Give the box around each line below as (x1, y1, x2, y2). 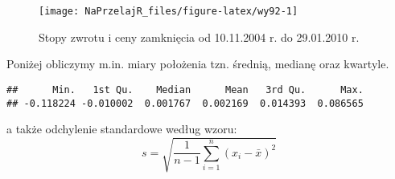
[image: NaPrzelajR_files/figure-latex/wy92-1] (39, 6, 298, 17)
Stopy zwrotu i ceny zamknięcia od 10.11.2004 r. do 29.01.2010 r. (39, 28, 360, 45)
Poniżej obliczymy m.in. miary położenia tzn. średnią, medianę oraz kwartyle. (6, 55, 389, 72)
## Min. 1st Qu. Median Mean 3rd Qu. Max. (6, 83, 364, 96)
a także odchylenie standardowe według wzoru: (6, 120, 237, 137)
